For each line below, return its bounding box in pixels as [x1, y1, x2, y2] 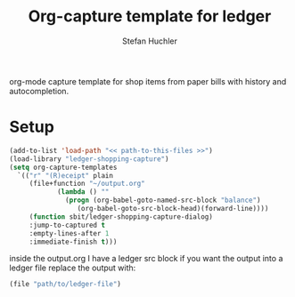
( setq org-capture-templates [9, 163, 118, 172]
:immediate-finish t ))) [29, 237, 118, 246]
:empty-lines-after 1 [29, 229, 110, 237]
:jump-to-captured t [29, 221, 105, 229]
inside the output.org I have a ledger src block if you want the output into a [9, 253, 283, 264]
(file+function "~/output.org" [29, 180, 145, 189]
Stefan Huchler [121, 36, 178, 46]
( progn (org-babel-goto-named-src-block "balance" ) [65, 196, 261, 205]
